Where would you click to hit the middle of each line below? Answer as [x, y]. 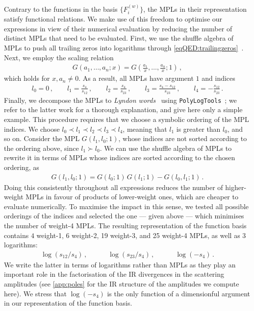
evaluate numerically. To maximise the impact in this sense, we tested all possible [127, 206]
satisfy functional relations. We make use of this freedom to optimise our [113, 19]
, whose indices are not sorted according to [183, 138]
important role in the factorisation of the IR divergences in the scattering [114, 274]
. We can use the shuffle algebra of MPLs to [166, 148]
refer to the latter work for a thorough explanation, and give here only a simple [123, 109]
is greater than [198, 129]
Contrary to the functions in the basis [61, 9]
